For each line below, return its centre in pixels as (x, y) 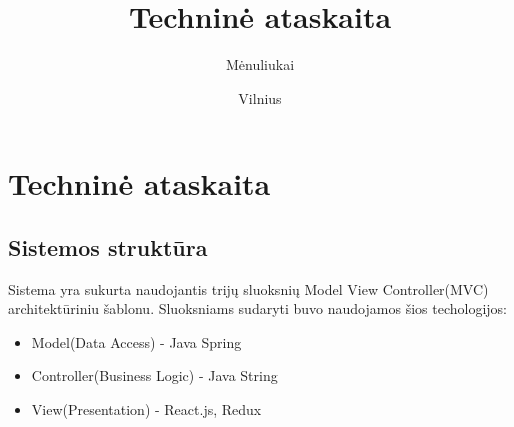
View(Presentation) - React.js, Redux (146, 409)
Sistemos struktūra (108, 246)
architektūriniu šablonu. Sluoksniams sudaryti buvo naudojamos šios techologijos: (257, 308)
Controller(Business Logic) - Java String (154, 375)
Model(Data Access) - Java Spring (136, 341)
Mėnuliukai (260, 64)
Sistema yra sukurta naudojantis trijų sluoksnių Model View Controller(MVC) (248, 288)
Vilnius (260, 97)
